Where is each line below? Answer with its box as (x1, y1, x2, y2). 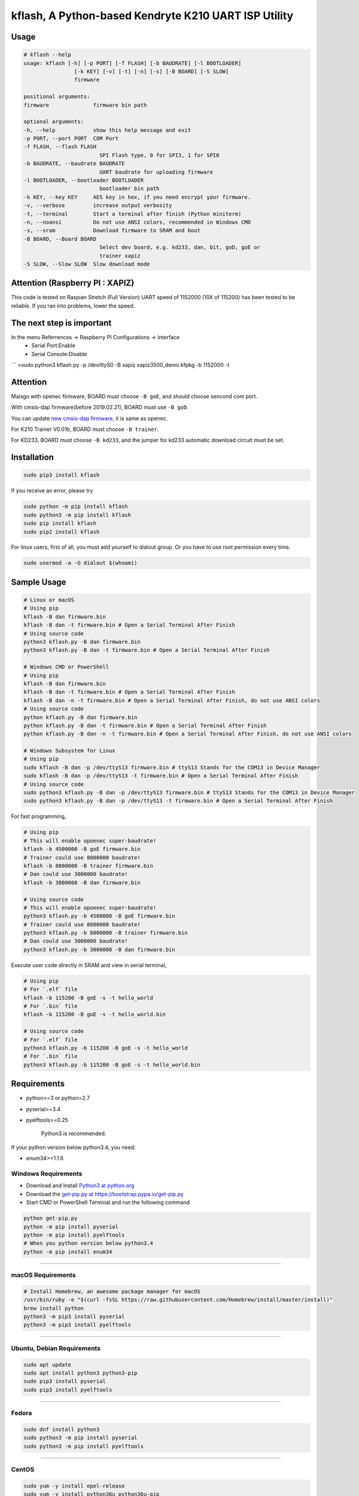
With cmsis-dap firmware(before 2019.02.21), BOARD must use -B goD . (11, 404, 188, 411)
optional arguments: (23, 118, 84, 125)
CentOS (11, 1465, 35, 1473)
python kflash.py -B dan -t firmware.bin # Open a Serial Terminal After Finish (23, 722, 267, 729)
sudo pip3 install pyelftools (23, 1386, 112, 1393)
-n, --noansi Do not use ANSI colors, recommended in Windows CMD (23, 218, 251, 226)
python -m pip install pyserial (23, 1223, 119, 1230)
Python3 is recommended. (41, 1130, 107, 1137)
